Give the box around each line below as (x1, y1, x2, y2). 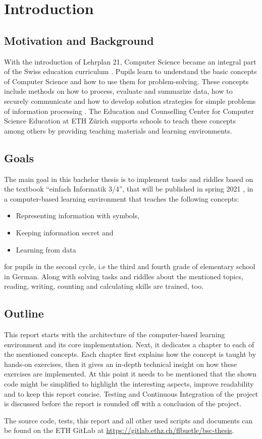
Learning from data (16, 244, 76, 255)
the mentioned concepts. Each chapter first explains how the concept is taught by (4, 349, 256, 359)
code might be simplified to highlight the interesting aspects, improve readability (4, 379, 254, 389)
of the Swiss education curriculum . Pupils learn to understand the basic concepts (4, 66, 257, 77)
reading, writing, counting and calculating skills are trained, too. (4, 281, 204, 291)
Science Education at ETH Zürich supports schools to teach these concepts (4, 115, 236, 126)
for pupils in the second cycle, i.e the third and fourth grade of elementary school (4, 261, 255, 272)
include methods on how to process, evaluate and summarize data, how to (4, 86, 233, 96)
